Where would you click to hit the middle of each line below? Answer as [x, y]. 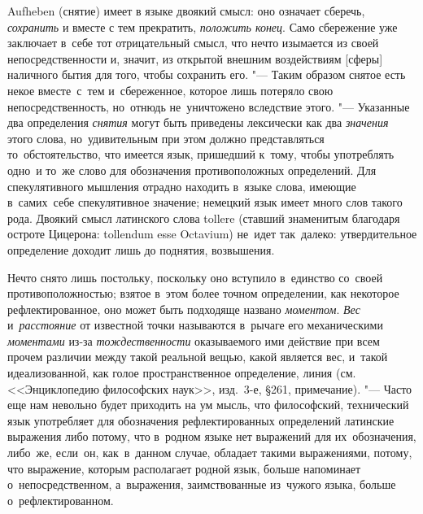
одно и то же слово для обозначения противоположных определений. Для [192, 170]
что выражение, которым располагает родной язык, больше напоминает [184, 468]
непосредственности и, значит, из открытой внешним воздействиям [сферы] [195, 58]
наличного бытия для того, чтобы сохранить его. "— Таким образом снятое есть [207, 74]
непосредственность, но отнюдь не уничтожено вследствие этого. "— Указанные [209, 106]
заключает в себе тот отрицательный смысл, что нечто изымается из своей [193, 43]
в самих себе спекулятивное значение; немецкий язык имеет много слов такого [205, 202]
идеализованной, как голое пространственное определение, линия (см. [182, 373]
